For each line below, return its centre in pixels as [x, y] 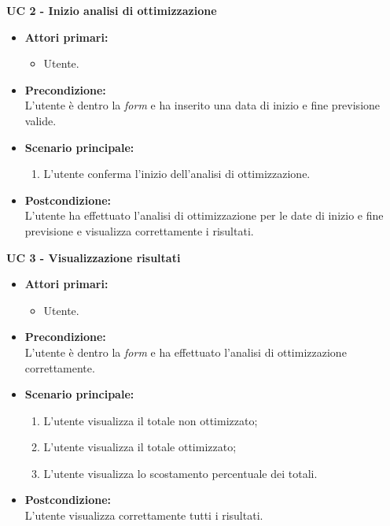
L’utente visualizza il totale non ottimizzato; [151, 420]
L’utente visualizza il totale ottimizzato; [140, 447]
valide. [40, 120]
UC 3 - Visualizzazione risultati [94, 257]
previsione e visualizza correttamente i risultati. [139, 230]
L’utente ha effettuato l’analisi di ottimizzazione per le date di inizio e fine [204, 215]
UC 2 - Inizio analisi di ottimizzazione [112, 10]
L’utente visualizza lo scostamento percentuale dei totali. [180, 473]
